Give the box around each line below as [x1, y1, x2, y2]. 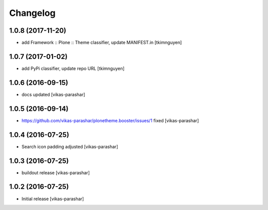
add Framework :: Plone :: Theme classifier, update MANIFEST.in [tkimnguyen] [21, 40, 182, 46]
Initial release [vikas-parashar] [21, 196, 84, 202]
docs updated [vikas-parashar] [21, 91, 85, 97]
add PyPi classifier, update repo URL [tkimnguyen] [21, 65, 125, 71]
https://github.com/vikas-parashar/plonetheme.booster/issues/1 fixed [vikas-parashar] [21, 117, 199, 124]
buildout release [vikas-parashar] [21, 169, 90, 176]
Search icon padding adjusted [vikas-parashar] [21, 143, 119, 149]
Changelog [9, 7, 56, 18]
